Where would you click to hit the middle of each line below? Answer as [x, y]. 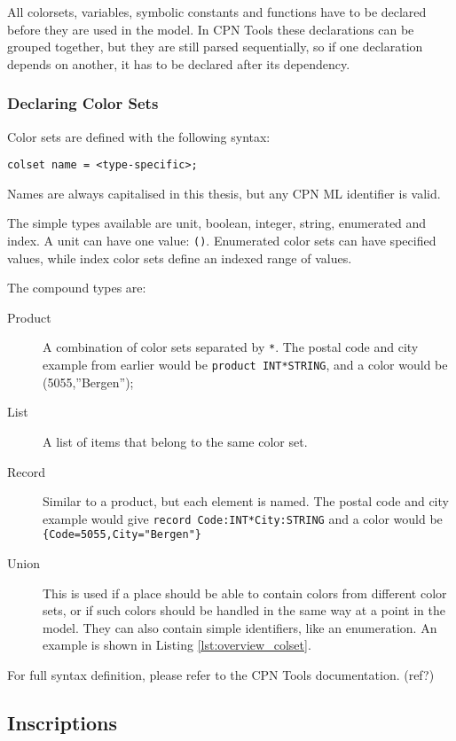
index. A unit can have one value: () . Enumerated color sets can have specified [222, 241]
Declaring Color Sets [83, 103]
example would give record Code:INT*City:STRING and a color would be [243, 518]
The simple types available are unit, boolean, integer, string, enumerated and [217, 223]
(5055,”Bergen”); [88, 382]
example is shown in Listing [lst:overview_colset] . [177, 645]
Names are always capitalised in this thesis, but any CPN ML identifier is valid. [224, 193]
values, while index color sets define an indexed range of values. [180, 257]
